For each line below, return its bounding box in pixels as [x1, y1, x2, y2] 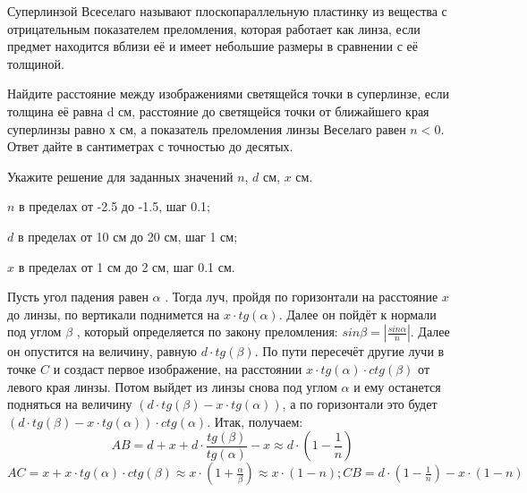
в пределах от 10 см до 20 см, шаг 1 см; [17, 226, 238, 245]
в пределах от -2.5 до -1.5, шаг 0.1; [19, 197, 210, 216]
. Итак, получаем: [207, 412, 303, 430]
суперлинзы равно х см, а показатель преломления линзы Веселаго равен [7, 119, 406, 138]
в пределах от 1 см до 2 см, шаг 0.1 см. [18, 257, 235, 276]
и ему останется [353, 377, 441, 395]
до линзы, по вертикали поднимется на [7, 304, 220, 323]
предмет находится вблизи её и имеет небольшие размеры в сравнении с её [7, 37, 418, 55]
